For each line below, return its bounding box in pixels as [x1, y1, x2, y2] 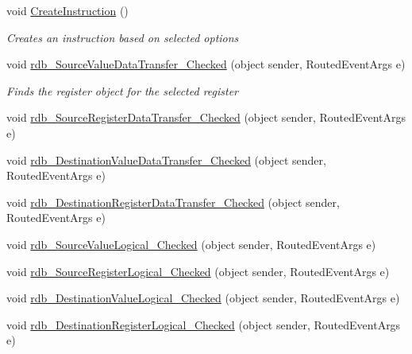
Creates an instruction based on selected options [6, 29, 239, 45]
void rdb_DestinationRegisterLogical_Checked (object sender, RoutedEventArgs [6, 316, 401, 333]
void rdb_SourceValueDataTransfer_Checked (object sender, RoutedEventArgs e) [6, 56, 406, 72]
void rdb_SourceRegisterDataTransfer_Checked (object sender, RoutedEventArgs [6, 109, 406, 126]
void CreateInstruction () [6, 2, 129, 18]
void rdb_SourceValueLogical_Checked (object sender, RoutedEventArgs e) [6, 235, 376, 252]
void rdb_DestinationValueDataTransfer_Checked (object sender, [6, 151, 326, 168]
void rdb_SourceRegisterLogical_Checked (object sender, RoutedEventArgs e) [6, 263, 390, 279]
